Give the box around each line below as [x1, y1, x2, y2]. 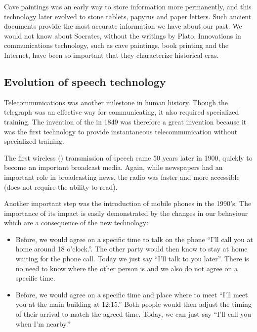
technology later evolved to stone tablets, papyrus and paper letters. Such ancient [4, 11, 252, 21]
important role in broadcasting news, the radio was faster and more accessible [4, 171, 240, 182]
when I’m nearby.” [15, 318, 71, 329]
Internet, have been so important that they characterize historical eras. [4, 49, 219, 60]
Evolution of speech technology [4, 74, 166, 89]
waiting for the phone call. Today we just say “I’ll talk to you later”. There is [15, 253, 249, 264]
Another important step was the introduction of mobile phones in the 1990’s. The [4, 198, 252, 208]
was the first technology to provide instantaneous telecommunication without [4, 126, 238, 136]
